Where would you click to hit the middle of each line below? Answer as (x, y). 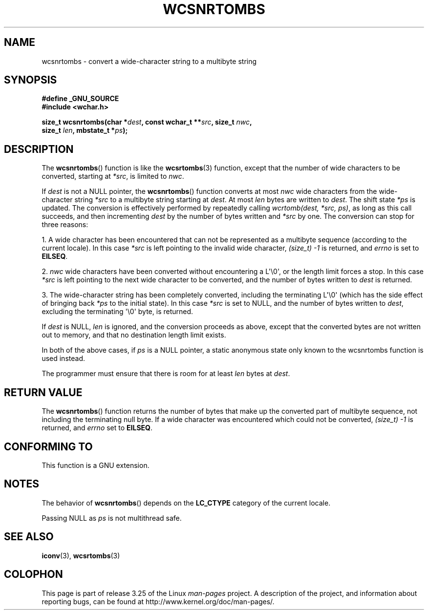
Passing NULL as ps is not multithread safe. (112, 518)
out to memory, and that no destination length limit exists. (134, 335)
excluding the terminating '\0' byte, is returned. (118, 312)
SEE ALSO (29, 537)
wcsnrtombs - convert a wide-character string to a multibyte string (149, 61)
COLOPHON (33, 574)
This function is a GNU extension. (96, 465)
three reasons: (65, 225)
